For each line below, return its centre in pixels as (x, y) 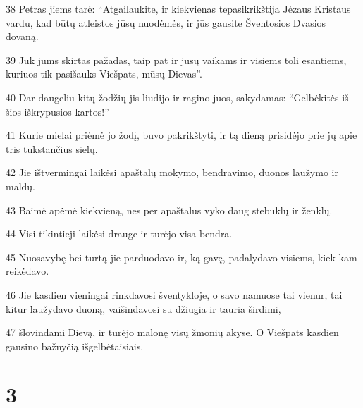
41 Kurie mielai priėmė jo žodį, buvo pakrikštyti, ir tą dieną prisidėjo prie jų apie (181, 135)
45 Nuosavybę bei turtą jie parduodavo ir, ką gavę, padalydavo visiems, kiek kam (181, 257)
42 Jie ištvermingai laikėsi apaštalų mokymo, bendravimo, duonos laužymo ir (172, 172)
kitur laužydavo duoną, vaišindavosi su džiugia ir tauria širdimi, (143, 308)
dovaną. (22, 36)
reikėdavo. (27, 271)
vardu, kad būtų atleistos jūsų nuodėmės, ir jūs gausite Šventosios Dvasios (166, 22)
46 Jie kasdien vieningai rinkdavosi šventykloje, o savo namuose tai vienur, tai (174, 294)
